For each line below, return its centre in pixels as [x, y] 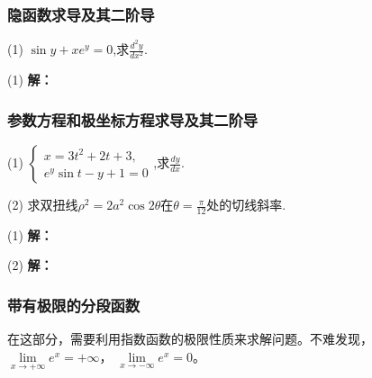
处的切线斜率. [246, 205]
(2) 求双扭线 [43, 205]
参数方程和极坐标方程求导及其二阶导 [133, 119]
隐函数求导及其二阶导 [81, 14]
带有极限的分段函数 [74, 305]
